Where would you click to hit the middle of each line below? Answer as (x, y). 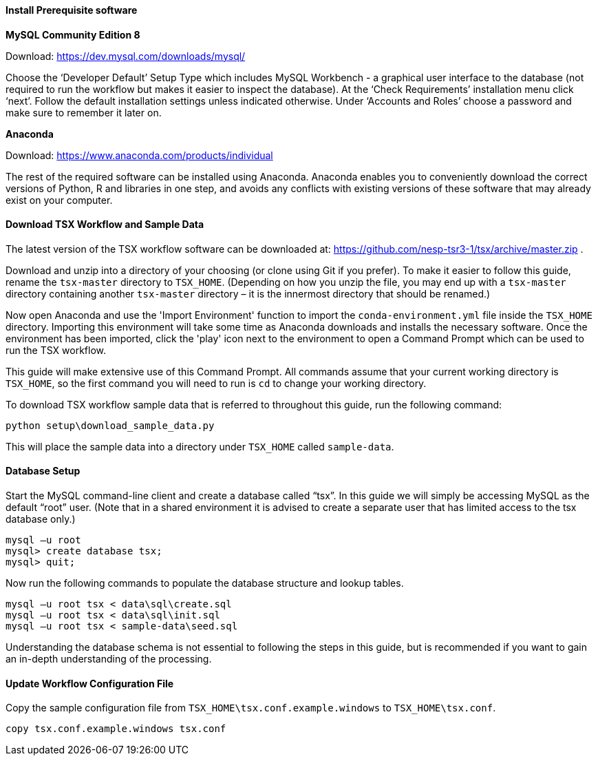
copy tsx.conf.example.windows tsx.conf (116, 729)
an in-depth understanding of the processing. (109, 659)
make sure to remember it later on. (84, 112)
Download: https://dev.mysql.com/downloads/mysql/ (126, 56)
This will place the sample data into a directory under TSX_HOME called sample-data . (200, 446)
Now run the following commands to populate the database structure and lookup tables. (205, 583)
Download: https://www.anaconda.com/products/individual (139, 155)
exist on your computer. (59, 200)
